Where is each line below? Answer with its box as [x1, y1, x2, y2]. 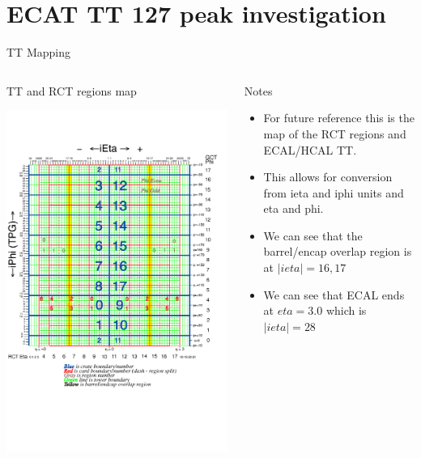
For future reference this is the [263, 109, 415, 126]
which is [325, 302, 367, 319]
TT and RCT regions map [6, 82, 137, 99]
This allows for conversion [263, 168, 393, 185]
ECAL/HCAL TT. [263, 141, 357, 158]
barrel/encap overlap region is [263, 243, 412, 260]
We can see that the [263, 227, 363, 244]
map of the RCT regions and [263, 125, 406, 142]
